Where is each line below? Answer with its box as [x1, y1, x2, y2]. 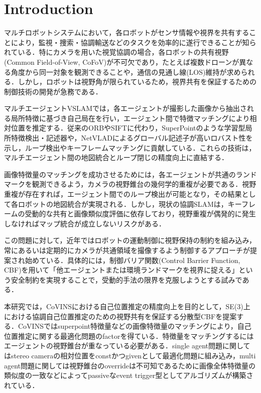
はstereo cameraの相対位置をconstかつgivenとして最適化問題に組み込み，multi [4, 350, 256, 360]
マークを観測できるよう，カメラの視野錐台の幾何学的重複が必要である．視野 [4, 179, 256, 189]
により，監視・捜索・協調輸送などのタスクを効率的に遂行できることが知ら [11, 37, 256, 47]
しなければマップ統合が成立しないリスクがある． [4, 218, 166, 228]
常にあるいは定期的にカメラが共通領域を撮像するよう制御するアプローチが [4, 245, 250, 255]
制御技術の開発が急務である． [4, 86, 102, 96]
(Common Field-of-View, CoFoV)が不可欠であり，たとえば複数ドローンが [4, 56, 239, 67]
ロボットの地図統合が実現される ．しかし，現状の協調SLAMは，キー [18, 198, 242, 209]
